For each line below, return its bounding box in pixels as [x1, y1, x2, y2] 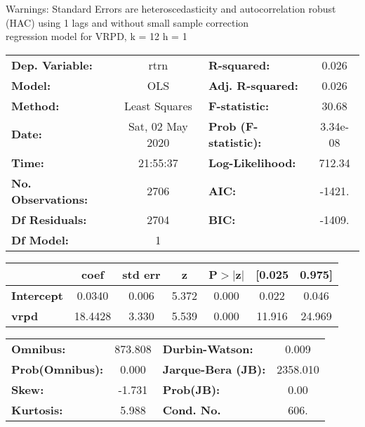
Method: [11, 97, 60, 114]
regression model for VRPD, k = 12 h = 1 [6, 29, 187, 44]
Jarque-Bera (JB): [162, 360, 266, 377]
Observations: [11, 190, 88, 207]
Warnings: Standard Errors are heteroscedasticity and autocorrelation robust [6, 1, 336, 15]
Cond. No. [162, 401, 221, 418]
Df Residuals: [11, 211, 87, 228]
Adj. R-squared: [208, 77, 298, 93]
